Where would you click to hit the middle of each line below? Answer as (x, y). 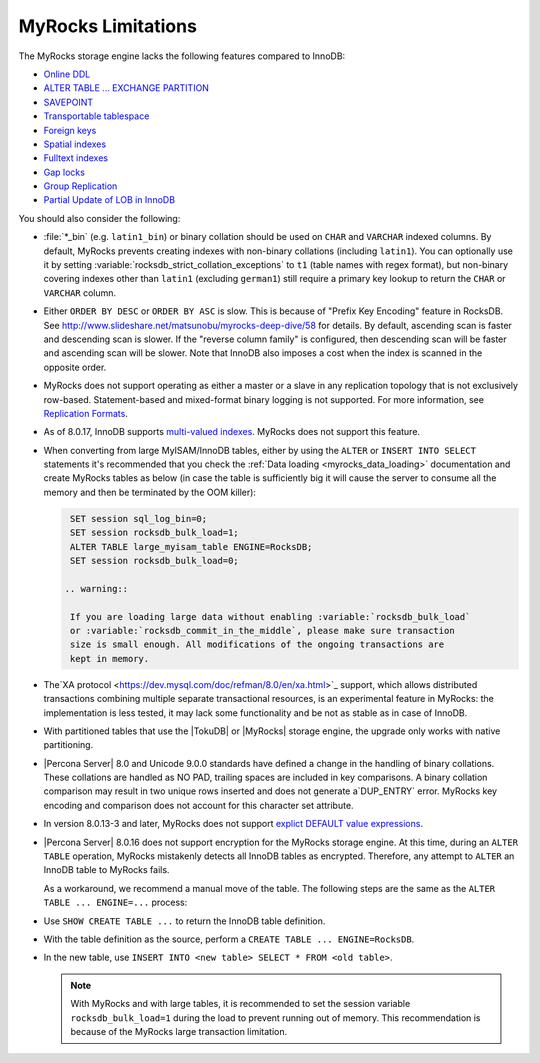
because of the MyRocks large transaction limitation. (179, 1031)
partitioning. (68, 745)
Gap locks (64, 172)
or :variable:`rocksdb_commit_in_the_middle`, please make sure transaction (262, 630)
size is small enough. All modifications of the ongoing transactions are (257, 644)
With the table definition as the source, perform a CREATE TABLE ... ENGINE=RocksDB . (229, 939)
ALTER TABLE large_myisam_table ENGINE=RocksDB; (191, 546)
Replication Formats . (86, 413)
